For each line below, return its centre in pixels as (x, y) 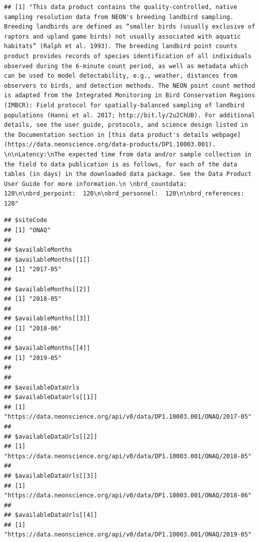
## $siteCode (26, 220)
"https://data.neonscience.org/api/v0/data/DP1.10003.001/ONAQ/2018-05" (128, 456)
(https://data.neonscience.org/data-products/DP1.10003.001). (110, 145)
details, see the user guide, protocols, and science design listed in (126, 125)
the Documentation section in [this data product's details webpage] (122, 135)
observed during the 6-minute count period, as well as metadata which (126, 66)
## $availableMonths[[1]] (47, 259)
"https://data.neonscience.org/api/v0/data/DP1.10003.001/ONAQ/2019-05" (128, 535)
